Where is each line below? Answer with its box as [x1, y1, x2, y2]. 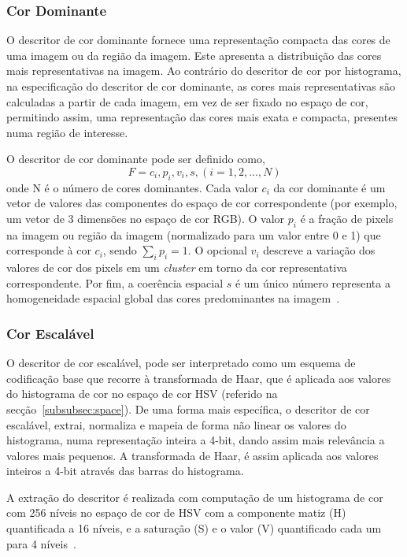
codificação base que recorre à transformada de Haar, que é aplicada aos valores [6, 369, 391, 386]
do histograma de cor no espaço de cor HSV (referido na [6, 385, 278, 402]
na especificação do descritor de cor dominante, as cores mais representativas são [6, 78, 395, 94]
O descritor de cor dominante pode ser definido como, [6, 150, 265, 167]
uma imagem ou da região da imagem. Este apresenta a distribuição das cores [6, 46, 382, 63]
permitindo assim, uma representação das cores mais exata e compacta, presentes [6, 109, 398, 125]
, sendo [102, 242, 137, 258]
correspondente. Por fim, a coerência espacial [6, 274, 224, 291]
